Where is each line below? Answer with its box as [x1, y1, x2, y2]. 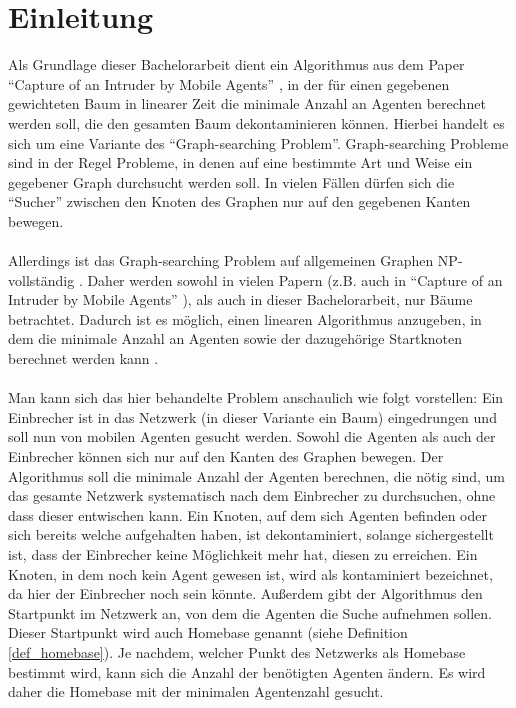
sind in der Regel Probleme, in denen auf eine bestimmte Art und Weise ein [8, 152, 473, 173]
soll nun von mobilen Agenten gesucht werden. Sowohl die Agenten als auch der [8, 426, 496, 447]
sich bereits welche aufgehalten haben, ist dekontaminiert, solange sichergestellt [8, 524, 494, 545]
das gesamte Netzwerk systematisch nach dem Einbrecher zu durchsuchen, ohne [8, 485, 496, 506]
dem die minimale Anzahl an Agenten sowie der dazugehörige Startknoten [8, 328, 463, 349]
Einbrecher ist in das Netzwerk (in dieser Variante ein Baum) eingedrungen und [8, 406, 497, 427]
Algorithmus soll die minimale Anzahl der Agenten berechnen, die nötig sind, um [8, 465, 505, 486]
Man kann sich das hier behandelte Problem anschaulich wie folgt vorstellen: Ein [8, 387, 504, 408]
